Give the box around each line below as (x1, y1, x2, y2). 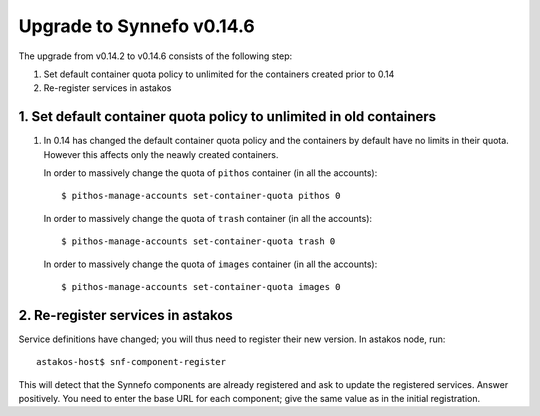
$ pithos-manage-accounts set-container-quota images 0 (61, 281, 341, 292)
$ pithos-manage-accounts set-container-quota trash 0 (61, 236, 336, 247)
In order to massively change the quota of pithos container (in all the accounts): (43, 167, 378, 179)
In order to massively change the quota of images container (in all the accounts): (43, 258, 378, 270)
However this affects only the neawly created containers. (43, 148, 279, 160)
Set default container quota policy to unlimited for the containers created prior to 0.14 (43, 68, 395, 80)
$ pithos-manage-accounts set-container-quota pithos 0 (61, 190, 341, 202)
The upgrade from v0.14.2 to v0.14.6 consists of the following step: (18, 50, 293, 62)
